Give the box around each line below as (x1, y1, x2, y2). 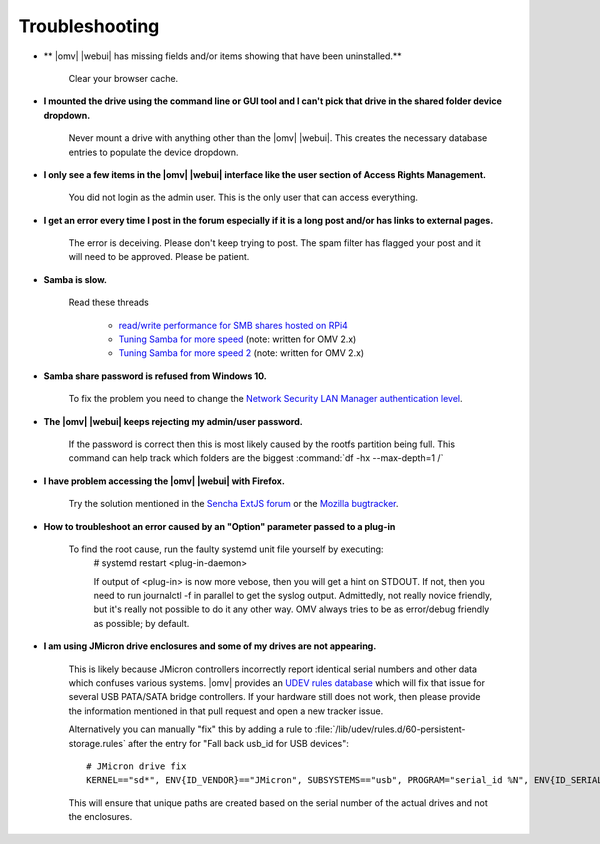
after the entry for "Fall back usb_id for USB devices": (128, 737, 350, 749)
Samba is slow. (43, 273, 108, 285)
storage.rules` (68, 737, 127, 749)
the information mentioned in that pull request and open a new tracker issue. (68, 705, 384, 717)
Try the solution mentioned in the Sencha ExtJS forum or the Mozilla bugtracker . (68, 498, 399, 510)
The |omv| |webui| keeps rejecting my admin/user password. (43, 415, 304, 427)
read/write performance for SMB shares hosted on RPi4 (118, 319, 349, 331)
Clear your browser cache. (68, 72, 179, 84)
